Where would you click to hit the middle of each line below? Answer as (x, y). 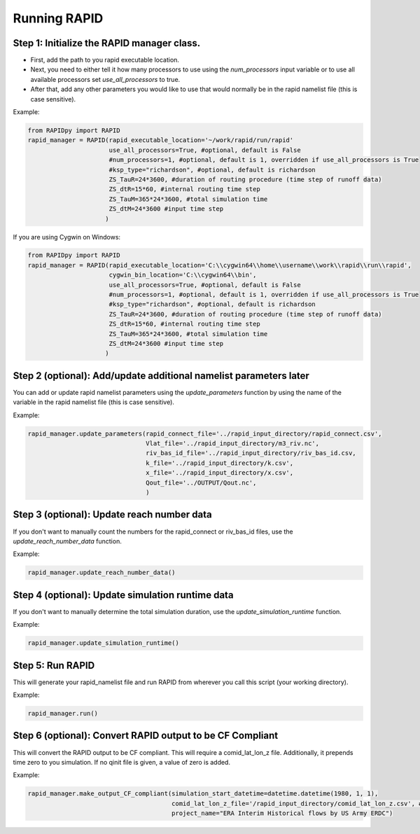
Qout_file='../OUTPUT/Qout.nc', (201, 482)
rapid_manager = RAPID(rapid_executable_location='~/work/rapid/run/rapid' (161, 140)
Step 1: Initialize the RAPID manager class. (107, 43)
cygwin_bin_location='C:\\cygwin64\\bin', (183, 275)
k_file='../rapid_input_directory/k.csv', (220, 463)
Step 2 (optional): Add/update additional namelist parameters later (161, 376)
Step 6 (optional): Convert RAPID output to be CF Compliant (146, 736)
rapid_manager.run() (63, 714)
